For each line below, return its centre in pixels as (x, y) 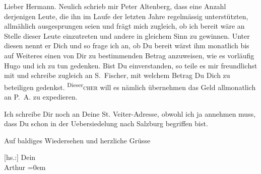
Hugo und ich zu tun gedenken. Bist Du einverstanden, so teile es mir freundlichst (131, 65)
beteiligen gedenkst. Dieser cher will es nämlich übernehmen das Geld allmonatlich (130, 86)
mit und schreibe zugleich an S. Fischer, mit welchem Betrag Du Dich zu (117, 75)
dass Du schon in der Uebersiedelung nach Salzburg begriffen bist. (106, 123)
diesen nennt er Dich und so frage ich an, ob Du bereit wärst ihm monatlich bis (127, 46)
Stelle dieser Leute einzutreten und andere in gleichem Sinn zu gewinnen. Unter (127, 35)
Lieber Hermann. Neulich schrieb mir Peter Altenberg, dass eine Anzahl (115, 6)
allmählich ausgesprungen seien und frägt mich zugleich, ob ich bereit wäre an (124, 26)
